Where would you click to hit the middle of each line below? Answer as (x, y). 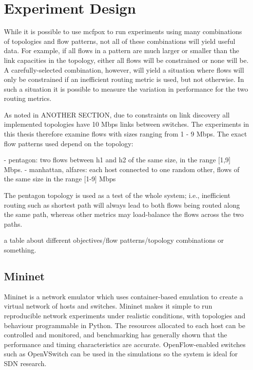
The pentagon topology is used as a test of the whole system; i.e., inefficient (117, 195)
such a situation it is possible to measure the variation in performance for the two (126, 88)
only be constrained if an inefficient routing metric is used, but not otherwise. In (124, 79)
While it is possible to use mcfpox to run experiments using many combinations (123, 31)
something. (20, 250)
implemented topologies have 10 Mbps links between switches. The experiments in (126, 124)
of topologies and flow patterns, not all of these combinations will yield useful (120, 41)
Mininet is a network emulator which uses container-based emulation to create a (124, 296)
